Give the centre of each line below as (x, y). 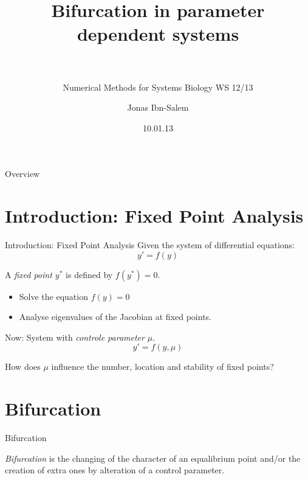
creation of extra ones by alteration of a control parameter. (115, 470)
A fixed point (29, 274)
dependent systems (158, 34)
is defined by (89, 274)
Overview (22, 174)
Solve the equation (53, 296)
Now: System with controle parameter (75, 337)
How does (23, 367)
